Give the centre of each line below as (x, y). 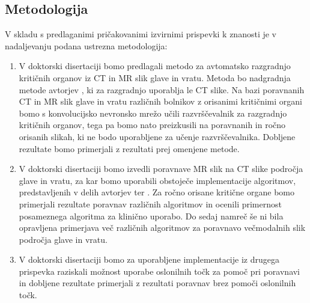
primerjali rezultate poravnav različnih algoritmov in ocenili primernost (150, 204)
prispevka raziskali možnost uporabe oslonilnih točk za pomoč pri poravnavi (160, 271)
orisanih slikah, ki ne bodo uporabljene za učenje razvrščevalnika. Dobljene (157, 136)
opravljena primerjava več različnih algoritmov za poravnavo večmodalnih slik (162, 228)
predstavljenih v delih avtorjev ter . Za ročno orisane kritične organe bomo (157, 192)
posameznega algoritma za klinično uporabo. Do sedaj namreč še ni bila (151, 216)
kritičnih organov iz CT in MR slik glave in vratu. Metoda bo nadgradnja (155, 77)
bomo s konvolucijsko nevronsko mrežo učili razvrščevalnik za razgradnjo (153, 113)
